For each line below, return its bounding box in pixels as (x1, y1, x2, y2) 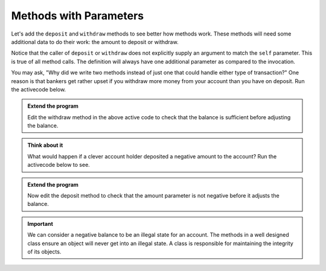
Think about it (27, 142, 63, 149)
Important (27, 220, 54, 227)
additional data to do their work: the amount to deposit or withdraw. (11, 38, 179, 45)
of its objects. (27, 248, 62, 255)
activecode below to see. (27, 161, 90, 169)
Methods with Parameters (11, 9, 144, 22)
